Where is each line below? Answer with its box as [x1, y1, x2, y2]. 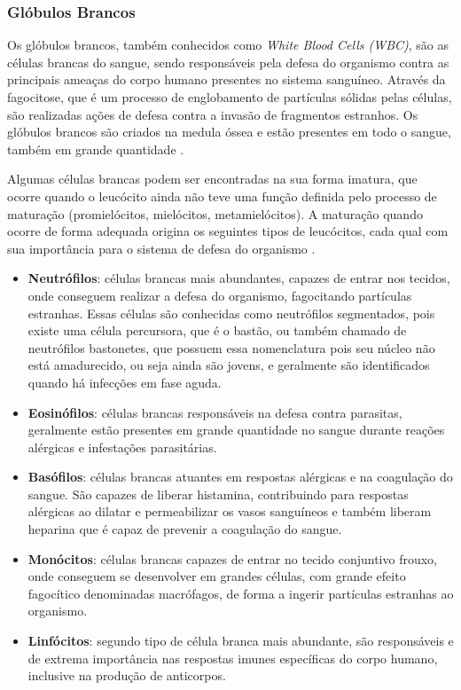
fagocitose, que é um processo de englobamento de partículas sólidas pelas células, [7, 88, 452, 106]
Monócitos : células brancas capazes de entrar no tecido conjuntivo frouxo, [27, 549, 437, 568]
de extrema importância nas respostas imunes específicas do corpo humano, [27, 648, 438, 667]
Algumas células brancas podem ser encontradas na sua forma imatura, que [7, 169, 418, 188]
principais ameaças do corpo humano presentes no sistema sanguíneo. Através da [7, 70, 446, 89]
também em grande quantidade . [7, 139, 184, 158]
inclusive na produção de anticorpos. [27, 666, 226, 685]
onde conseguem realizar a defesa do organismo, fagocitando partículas [27, 286, 412, 304]
